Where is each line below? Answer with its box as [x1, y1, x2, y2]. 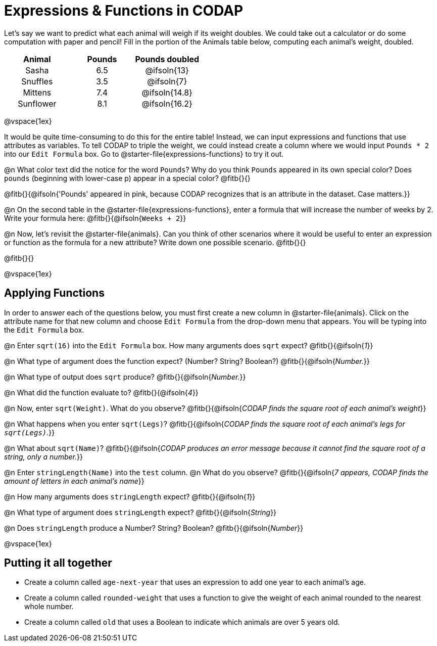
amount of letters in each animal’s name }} [4, 476, 144, 485]
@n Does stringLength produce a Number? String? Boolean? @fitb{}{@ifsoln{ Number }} [4, 523, 304, 532]
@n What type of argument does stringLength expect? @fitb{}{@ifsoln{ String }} [4, 507, 277, 517]
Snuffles [21, 76, 53, 86]
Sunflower [18, 98, 57, 109]
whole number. [24, 602, 74, 611]
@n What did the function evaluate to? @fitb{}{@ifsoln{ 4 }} [4, 388, 199, 397]
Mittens [23, 87, 52, 98]
